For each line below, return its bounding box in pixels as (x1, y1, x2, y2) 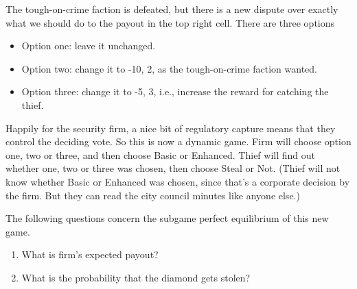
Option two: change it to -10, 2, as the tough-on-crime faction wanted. (21, 61, 318, 75)
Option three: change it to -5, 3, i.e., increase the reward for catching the (21, 84, 329, 99)
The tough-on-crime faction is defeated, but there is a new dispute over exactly (5, 2, 338, 16)
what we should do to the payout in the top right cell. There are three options (5, 15, 335, 29)
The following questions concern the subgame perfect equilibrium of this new (5, 211, 329, 225)
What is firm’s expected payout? (21, 247, 159, 262)
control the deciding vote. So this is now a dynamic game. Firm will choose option (5, 134, 352, 149)
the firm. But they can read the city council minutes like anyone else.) (5, 188, 300, 202)
